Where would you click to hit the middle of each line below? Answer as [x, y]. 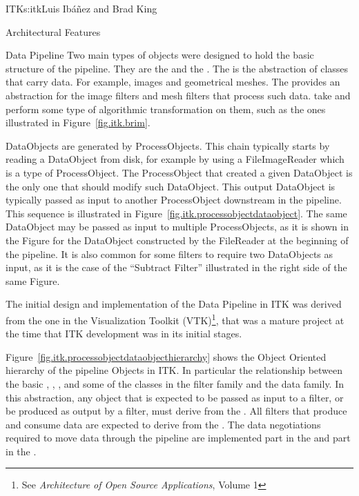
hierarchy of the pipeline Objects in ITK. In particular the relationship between [174, 370]
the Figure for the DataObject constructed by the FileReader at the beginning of [177, 240]
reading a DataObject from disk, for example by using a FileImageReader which [175, 159]
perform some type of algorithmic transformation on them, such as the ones [166, 109]
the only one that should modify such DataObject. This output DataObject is [171, 186]
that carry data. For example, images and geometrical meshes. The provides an [173, 82]
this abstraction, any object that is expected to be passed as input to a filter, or [175, 397]
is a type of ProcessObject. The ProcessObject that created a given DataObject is [179, 172]
